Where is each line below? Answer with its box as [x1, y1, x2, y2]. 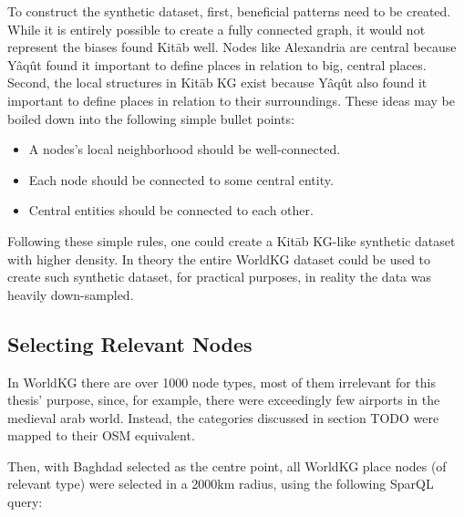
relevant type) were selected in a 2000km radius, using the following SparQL [7, 474, 434, 493]
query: [7, 492, 43, 512]
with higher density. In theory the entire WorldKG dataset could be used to [7, 249, 431, 268]
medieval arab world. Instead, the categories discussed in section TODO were [7, 408, 439, 427]
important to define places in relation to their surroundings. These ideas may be [7, 90, 455, 109]
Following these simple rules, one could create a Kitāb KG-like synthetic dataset [7, 231, 456, 250]
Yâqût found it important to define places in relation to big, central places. [7, 55, 427, 74]
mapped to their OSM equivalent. [7, 426, 195, 445]
